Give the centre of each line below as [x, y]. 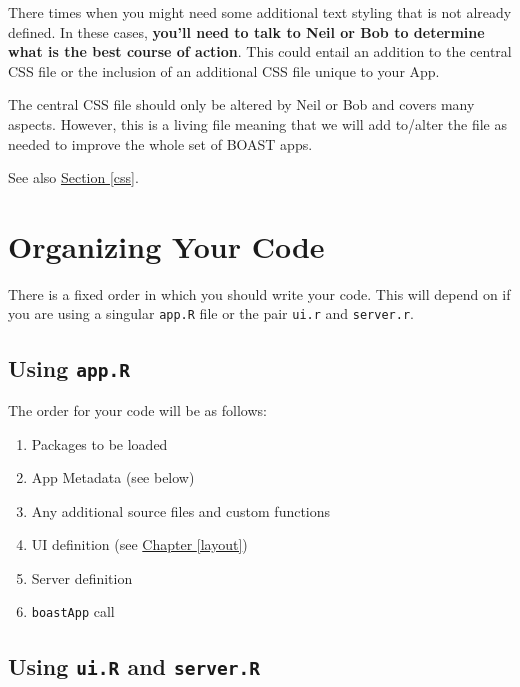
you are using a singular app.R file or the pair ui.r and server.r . [211, 313]
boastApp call [73, 611]
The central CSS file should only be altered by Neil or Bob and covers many [241, 104]
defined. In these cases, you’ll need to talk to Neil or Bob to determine [246, 31]
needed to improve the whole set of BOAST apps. [160, 143]
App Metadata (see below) [113, 477]
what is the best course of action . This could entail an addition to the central [260, 51]
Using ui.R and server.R [134, 665]
